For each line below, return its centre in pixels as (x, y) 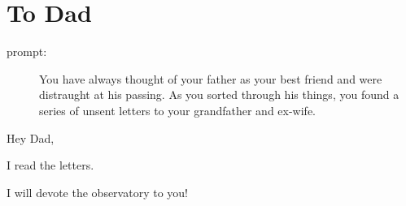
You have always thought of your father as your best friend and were (211, 78)
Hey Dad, (31, 137)
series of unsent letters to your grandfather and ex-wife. (178, 110)
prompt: (27, 51)
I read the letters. (50, 165)
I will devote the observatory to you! (97, 192)
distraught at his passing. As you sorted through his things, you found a (219, 94)
